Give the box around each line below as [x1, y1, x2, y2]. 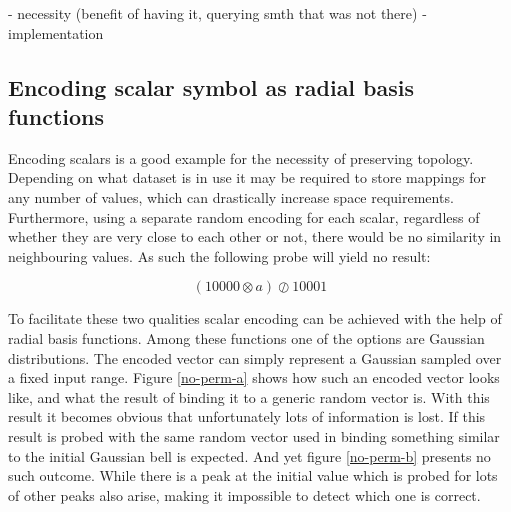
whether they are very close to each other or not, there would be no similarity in [8, 226, 502, 247]
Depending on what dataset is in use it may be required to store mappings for [8, 167, 486, 188]
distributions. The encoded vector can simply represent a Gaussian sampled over [8, 347, 502, 368]
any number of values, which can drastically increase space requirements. [8, 186, 454, 207]
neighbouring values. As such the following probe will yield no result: [8, 245, 431, 266]
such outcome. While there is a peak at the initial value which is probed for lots [8, 465, 498, 486]
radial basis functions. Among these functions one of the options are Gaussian [8, 327, 485, 348]
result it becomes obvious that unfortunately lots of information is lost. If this [8, 406, 486, 427]
